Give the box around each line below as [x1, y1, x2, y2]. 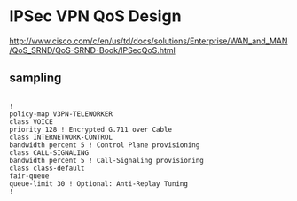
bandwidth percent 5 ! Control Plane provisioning [9, 140, 200, 150]
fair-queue [9, 171, 50, 181]
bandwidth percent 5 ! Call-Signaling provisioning [9, 156, 204, 165]
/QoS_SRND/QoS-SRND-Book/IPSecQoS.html [9, 44, 176, 55]
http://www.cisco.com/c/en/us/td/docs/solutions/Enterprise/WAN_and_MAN [9, 35, 288, 46]
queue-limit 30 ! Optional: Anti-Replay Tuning [9, 179, 189, 188]
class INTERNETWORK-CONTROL [9, 133, 113, 142]
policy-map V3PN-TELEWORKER [9, 109, 113, 119]
